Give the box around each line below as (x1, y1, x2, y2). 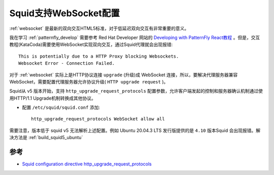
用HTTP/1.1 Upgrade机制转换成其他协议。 (9, 95, 96, 101)
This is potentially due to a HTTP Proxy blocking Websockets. (18, 53, 179, 59)
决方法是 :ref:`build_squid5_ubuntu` (9, 135, 83, 141)
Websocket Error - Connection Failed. (18, 61, 115, 66)
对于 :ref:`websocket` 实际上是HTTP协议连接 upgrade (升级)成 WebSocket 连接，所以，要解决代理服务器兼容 (9, 71, 238, 78)
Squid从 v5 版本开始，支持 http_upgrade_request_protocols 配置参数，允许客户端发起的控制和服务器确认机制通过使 (9, 88, 263, 94)
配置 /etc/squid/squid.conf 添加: (22, 104, 100, 111)
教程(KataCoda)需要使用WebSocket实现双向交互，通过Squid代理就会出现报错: (9, 41, 173, 48)
